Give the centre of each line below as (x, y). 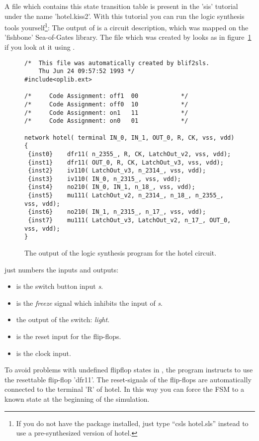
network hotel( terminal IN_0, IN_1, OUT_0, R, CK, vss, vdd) (129, 137)
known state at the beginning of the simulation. (77, 399)
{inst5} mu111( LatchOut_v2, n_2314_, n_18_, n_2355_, (126, 196)
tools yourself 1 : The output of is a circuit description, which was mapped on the (127, 27)
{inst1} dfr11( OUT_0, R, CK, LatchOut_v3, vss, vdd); (126, 162)
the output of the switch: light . (63, 319)
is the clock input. (43, 353)
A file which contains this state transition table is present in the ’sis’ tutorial (121, 6)
